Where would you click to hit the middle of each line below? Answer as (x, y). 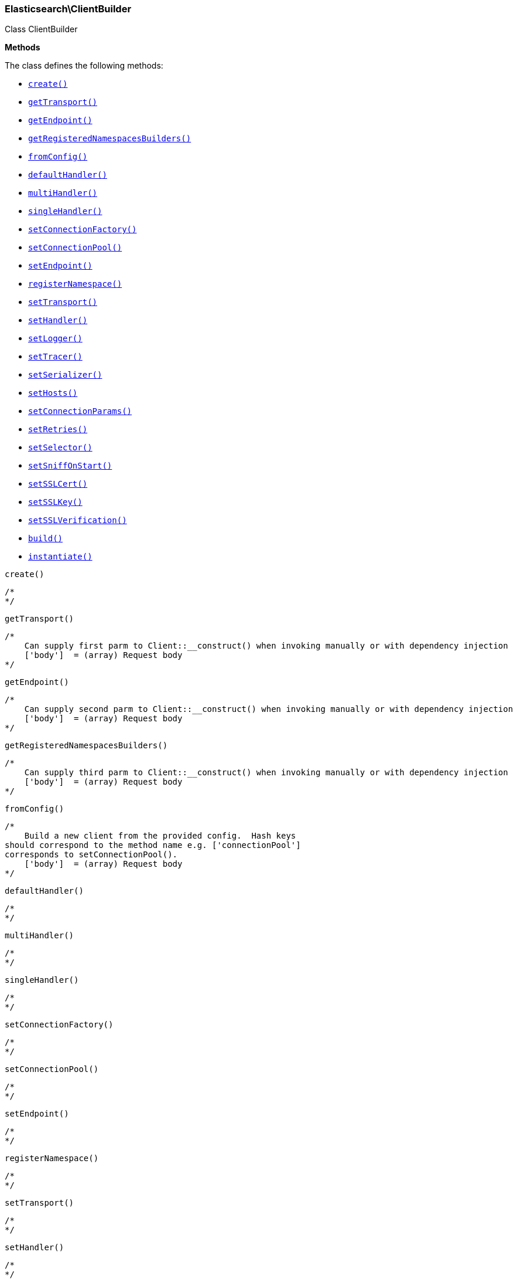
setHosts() (53, 393)
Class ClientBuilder (41, 29)
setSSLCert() (58, 484)
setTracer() (55, 357)
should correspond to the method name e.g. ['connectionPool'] (153, 845)
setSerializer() (65, 375)
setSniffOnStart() (70, 466)
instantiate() (60, 557)
